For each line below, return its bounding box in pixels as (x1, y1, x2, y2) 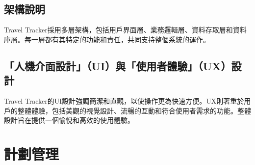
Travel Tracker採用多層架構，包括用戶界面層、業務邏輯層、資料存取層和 (4, 25, 233, 35)
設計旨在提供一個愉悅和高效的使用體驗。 (4, 115, 134, 125)
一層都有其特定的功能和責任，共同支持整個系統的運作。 (31, 34, 210, 44)
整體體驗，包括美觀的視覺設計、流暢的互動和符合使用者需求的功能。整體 (17, 105, 251, 115)
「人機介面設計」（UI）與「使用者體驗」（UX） (4, 58, 231, 73)
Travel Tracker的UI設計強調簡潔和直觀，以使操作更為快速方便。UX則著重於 (4, 95, 244, 106)
